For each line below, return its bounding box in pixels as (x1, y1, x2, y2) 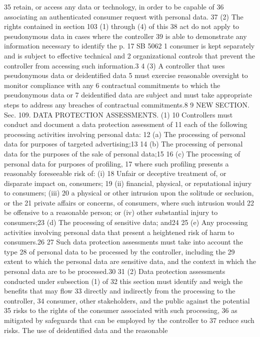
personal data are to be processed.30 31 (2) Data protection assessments (4, 266, 225, 276)
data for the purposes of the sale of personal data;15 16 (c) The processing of (4, 148, 240, 158)
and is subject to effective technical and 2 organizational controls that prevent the (4, 50, 255, 60)
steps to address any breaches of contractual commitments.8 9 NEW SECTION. (4, 99, 249, 109)
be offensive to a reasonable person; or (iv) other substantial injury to (4, 207, 218, 217)
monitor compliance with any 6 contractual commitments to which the (4, 79, 220, 90)
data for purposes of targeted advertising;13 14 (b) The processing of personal (4, 138, 243, 149)
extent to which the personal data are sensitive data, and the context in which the (4, 256, 256, 266)
